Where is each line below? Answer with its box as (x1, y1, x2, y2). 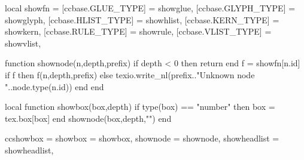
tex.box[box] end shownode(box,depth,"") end (5, 112, 172, 124)
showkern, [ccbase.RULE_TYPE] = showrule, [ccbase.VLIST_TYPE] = (5, 25, 272, 38)
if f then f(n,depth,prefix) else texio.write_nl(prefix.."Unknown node (5, 68, 255, 81)
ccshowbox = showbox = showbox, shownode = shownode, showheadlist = (5, 132, 279, 144)
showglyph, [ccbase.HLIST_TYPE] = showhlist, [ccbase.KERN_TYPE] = (5, 13, 279, 26)
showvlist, (5, 36, 41, 49)
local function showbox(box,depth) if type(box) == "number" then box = (5, 100, 275, 113)
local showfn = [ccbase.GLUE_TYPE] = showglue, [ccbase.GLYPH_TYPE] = (5, 2, 296, 14)
